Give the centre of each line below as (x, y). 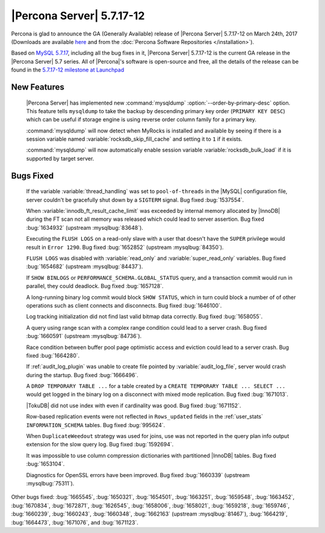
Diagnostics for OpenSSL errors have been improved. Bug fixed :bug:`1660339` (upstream (138, 475)
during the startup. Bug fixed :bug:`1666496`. (82, 375)
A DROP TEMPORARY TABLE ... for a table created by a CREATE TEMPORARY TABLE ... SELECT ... (156, 386)
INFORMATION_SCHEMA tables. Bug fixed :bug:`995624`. (96, 425)
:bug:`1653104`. (45, 464)
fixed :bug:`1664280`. (53, 356)
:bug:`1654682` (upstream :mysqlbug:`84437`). (85, 266)
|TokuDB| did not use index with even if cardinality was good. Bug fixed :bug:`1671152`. (134, 405)
